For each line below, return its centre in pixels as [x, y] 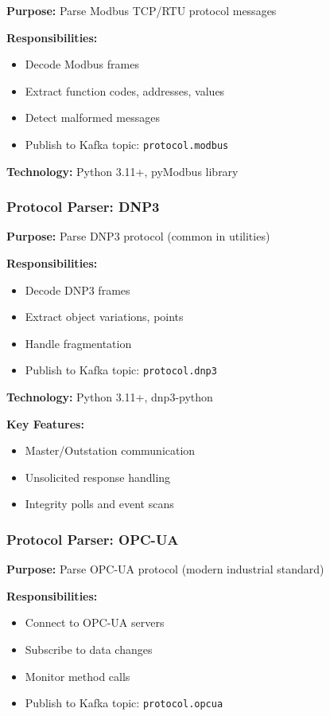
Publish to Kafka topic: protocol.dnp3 [121, 370]
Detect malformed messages [92, 117]
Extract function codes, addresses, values [125, 90]
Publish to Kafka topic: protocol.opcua [124, 703]
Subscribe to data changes [89, 649]
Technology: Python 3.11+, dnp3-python [110, 397]
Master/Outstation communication [110, 450]
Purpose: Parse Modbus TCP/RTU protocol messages [142, 10]
